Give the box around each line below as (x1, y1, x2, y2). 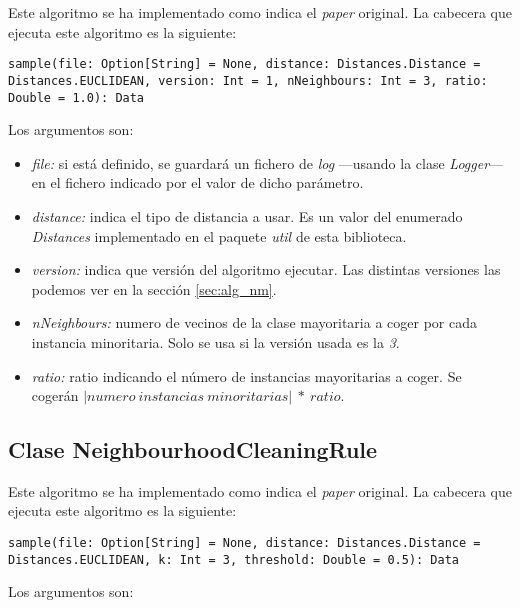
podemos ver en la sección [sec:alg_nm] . (31, 278, 277, 299)
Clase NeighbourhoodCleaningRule (8, 434, 378, 465)
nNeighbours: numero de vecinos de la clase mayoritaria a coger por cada (31, 312, 477, 333)
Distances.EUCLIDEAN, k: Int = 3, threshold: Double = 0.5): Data (8, 552, 460, 567)
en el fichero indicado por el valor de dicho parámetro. (31, 172, 364, 193)
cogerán (31, 385, 79, 406)
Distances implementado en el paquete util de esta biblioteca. (31, 225, 407, 246)
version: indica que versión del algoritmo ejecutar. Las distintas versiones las (31, 259, 501, 280)
